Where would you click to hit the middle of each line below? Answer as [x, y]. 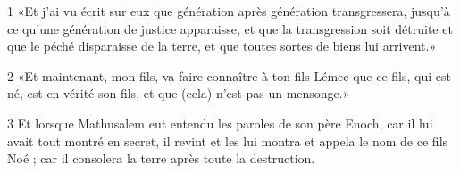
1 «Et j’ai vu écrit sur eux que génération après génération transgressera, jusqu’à [229, 11]
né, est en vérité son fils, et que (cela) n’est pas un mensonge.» [179, 93]
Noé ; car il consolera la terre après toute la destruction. [161, 158]
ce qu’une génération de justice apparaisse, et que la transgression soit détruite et [230, 28]
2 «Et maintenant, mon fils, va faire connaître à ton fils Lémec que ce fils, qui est [229, 75]
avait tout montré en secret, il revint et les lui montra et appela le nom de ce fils [228, 140]
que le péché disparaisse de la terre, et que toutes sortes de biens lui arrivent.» [222, 46]
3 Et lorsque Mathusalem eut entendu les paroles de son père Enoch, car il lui [220, 123]
